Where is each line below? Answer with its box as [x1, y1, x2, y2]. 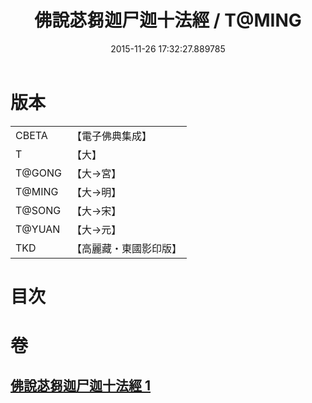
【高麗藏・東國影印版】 [71, 241, 182, 255]
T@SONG [15, 203, 62, 217]
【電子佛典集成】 [71, 129, 152, 143]
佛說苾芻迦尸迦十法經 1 [10, 377, 152, 395]
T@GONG [15, 166, 62, 180]
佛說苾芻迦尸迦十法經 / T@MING [34, 9, 302, 32]
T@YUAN [15, 222, 61, 236]
